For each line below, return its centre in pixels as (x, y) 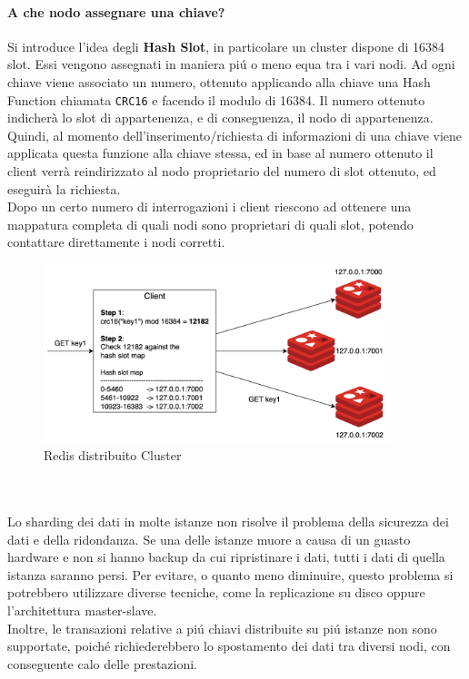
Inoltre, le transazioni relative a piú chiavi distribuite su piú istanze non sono (222, 628)
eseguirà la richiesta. (64, 188)
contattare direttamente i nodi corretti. (116, 242)
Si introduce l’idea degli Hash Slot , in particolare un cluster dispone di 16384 (226, 46)
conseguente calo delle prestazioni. (103, 663)
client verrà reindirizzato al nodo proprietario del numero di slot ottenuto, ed (222, 171)
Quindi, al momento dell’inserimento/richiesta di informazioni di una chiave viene (235, 135)
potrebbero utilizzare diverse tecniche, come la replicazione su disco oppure (216, 592)
